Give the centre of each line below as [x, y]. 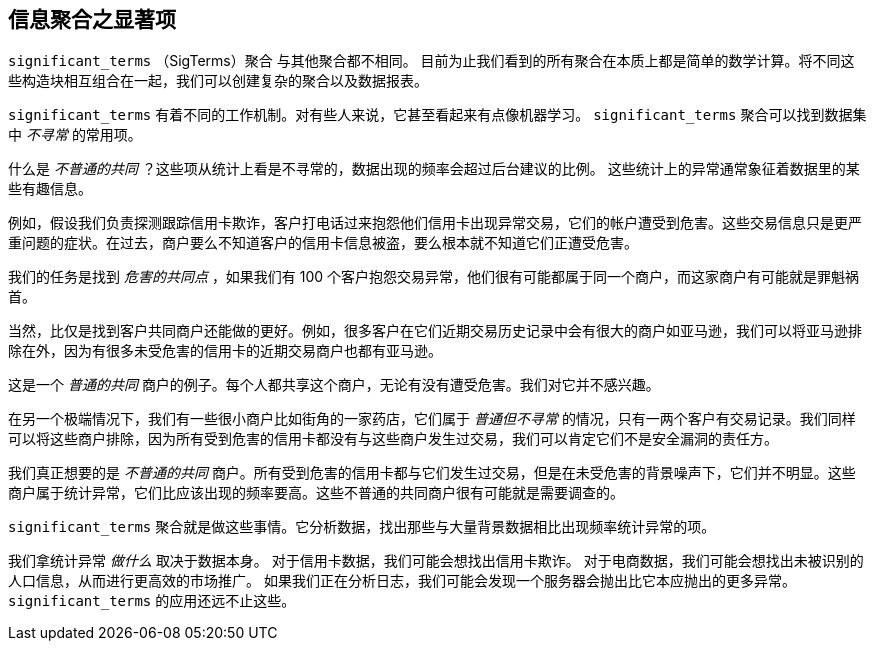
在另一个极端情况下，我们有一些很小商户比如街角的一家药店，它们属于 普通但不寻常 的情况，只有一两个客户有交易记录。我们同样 [432, 419]
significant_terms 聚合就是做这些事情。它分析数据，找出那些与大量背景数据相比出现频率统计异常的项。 [362, 527]
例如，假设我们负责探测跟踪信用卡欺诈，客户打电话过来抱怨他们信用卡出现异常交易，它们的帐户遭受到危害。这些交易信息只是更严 [435, 223]
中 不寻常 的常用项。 [75, 135]
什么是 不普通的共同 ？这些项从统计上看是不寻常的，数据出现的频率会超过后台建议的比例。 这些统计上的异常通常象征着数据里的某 [434, 169]
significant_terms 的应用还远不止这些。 [152, 601]
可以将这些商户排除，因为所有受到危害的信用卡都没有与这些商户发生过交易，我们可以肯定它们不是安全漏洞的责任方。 [393, 439]
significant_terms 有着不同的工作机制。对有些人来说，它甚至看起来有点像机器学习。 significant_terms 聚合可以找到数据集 [437, 115]
